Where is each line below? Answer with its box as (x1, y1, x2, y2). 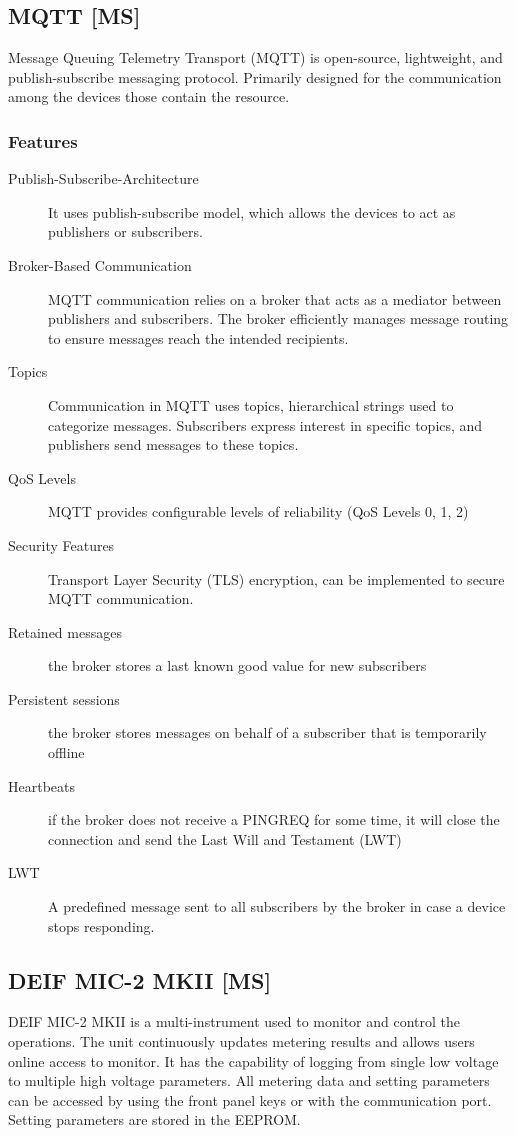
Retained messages (8, 621, 122, 642)
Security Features (8, 534, 115, 555)
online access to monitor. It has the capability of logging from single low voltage (8, 1050, 499, 1071)
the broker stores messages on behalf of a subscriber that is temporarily (48, 722, 487, 743)
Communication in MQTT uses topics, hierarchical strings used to (48, 394, 454, 415)
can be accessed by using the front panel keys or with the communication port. (8, 1089, 492, 1110)
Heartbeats (8, 775, 76, 796)
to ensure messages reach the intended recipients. (48, 327, 349, 348)
